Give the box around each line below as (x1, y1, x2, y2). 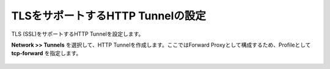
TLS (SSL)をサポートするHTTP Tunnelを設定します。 (11, 30, 144, 38)
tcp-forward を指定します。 (11, 50, 82, 57)
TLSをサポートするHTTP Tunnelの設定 (11, 9, 207, 22)
